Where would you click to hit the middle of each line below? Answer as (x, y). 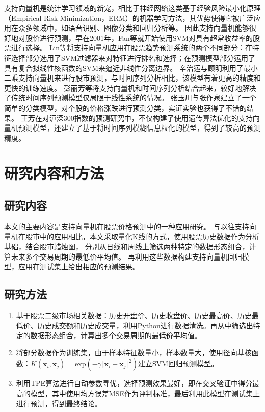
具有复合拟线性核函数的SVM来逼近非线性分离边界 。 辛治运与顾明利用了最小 (131, 68)
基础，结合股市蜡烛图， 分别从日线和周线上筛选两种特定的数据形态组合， (127, 247)
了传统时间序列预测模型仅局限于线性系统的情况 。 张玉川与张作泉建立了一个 (130, 98)
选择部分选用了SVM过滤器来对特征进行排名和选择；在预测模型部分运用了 (133, 57)
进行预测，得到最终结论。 (59, 403)
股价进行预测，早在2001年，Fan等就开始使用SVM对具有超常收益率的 (139, 37)
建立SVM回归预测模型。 (178, 363)
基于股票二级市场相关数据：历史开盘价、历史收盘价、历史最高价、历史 (134, 315)
